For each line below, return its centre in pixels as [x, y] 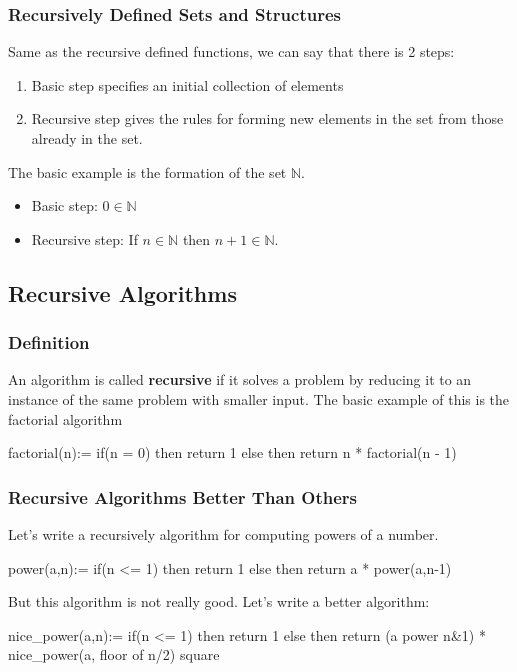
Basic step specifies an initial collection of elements [187, 84]
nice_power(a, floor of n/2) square [114, 654]
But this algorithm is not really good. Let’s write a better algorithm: [219, 601]
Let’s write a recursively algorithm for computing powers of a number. [223, 533]
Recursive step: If [84, 238]
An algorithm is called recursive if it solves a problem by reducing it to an [240, 379]
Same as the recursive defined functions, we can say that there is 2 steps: [231, 51]
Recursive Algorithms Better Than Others [182, 496]
